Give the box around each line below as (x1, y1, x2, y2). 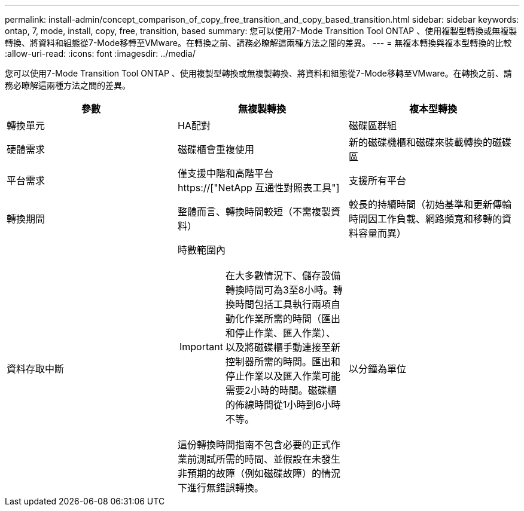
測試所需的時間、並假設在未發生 (196, 453, 340, 465)
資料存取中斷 (7, 363, 65, 375)
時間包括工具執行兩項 (234, 298, 331, 310)
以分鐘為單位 (348, 363, 406, 375)
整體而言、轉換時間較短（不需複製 (177, 206, 331, 218)
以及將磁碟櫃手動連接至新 (225, 341, 340, 353)
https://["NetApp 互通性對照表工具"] (177, 182, 340, 194)
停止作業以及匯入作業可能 (225, 370, 340, 382)
